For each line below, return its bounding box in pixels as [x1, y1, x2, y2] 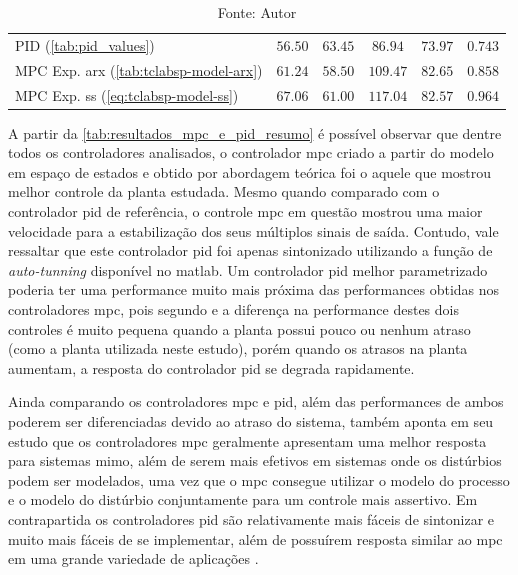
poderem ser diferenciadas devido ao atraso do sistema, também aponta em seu [8, 410, 494, 431]
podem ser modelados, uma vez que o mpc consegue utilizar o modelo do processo [8, 469, 510, 490]
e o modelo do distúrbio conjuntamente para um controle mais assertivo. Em [8, 489, 478, 510]
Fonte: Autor [217, 2, 297, 22]
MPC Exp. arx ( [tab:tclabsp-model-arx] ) [15, 59, 263, 80]
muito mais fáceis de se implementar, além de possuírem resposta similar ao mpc [8, 528, 503, 549]
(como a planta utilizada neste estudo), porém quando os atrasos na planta [8, 338, 468, 359]
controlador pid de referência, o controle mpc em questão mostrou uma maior [8, 201, 483, 221]
